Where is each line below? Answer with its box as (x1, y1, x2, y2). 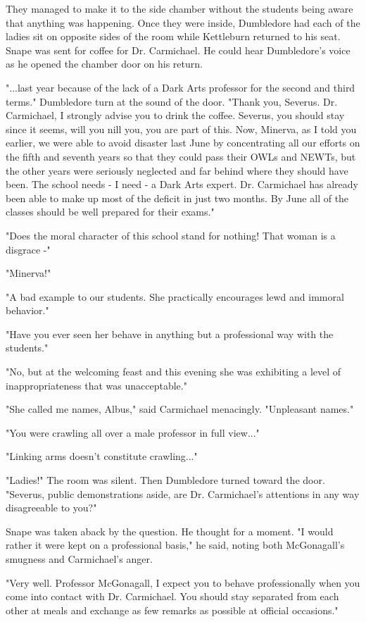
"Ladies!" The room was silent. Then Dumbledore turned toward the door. (6, 473, 325, 487)
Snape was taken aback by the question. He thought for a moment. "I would (6, 523, 334, 538)
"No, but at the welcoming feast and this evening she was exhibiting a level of (6, 364, 341, 379)
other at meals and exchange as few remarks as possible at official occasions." (6, 602, 339, 617)
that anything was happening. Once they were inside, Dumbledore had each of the (6, 15, 360, 30)
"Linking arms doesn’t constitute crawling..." (6, 449, 198, 464)
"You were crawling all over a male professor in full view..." (6, 425, 260, 440)
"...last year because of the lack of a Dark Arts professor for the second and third (6, 80, 355, 94)
